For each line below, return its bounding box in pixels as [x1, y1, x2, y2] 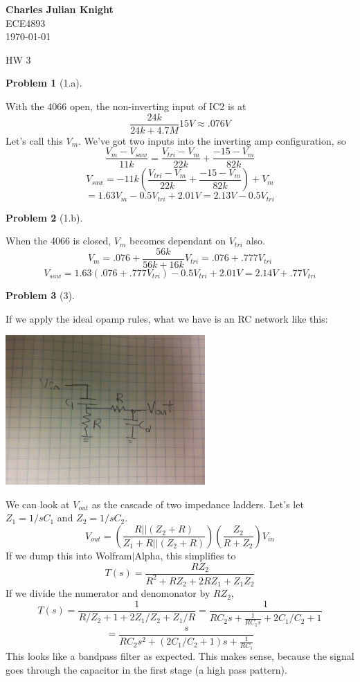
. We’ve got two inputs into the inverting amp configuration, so [78, 133, 346, 147]
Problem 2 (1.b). [6, 210, 83, 224]
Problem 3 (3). [6, 287, 75, 302]
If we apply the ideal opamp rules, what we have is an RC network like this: [6, 311, 328, 325]
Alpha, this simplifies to [134, 548, 236, 562]
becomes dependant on [129, 233, 226, 248]
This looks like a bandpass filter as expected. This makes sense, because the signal [6, 649, 354, 663]
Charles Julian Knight [6, 2, 114, 16]
